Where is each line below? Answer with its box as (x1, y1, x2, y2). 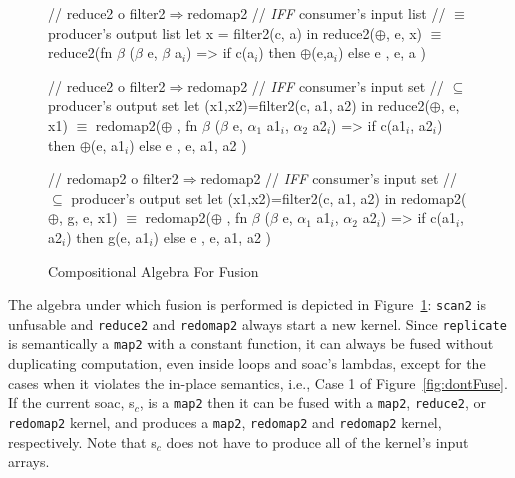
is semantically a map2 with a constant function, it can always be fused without (8, 333, 494, 354)
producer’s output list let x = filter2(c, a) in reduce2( (48, 22, 375, 43)
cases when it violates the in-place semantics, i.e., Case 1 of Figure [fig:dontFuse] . (8, 372, 508, 393)
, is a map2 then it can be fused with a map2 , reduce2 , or (139, 392, 487, 413)
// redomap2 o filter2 (48, 168, 179, 189)
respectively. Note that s (8, 431, 157, 452)
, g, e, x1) (58, 207, 118, 228)
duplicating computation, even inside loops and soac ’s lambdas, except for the (8, 353, 486, 374)
